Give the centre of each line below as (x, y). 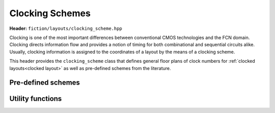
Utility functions (36, 99)
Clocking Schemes (50, 13)
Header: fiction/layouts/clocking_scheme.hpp (66, 28)
